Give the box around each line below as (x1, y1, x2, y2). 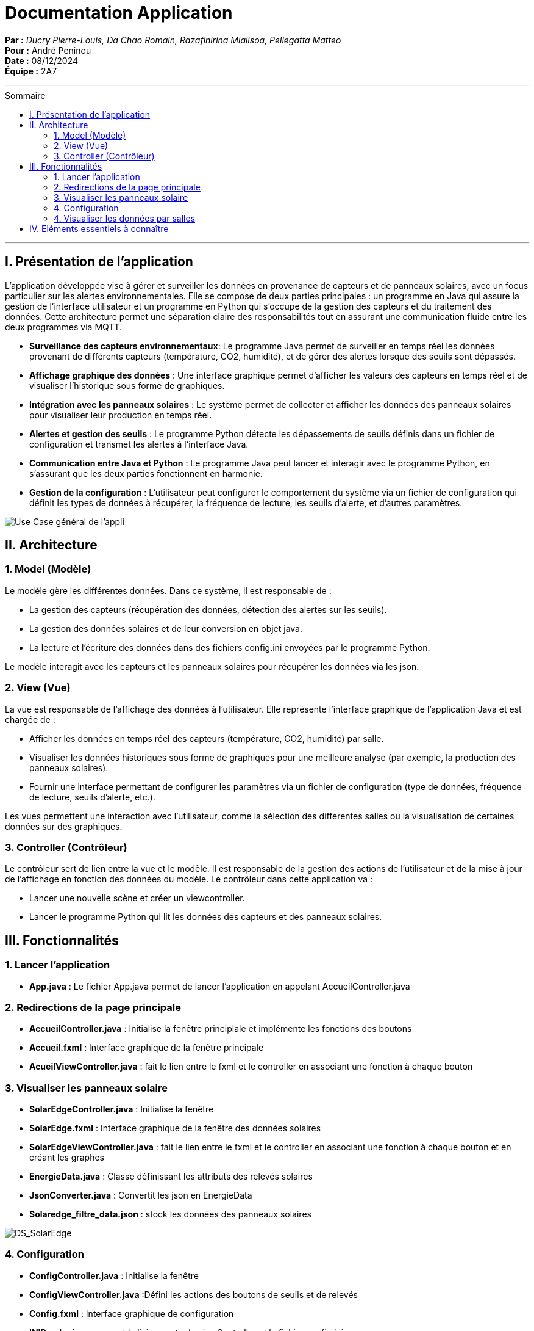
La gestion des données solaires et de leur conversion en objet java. (29, 623, 303, 634)
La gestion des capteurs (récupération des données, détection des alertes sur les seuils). (29, 604, 387, 615)
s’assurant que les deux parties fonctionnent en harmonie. (29, 468, 263, 479)
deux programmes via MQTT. (5, 321, 122, 332)
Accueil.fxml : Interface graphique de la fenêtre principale (29, 1042, 264, 1053)
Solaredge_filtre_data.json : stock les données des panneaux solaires (29, 1209, 311, 1220)
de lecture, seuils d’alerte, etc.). (29, 791, 155, 802)
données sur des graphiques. (5, 821, 123, 832)
